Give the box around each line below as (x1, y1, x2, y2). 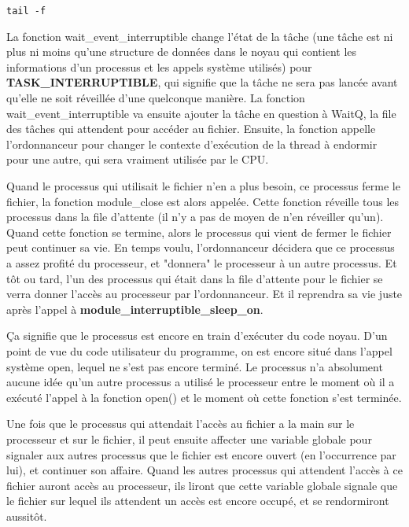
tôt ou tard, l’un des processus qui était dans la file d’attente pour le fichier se (6, 270, 383, 286)
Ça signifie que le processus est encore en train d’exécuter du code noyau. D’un (6, 327, 388, 344)
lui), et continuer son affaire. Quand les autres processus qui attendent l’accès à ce (6, 462, 403, 478)
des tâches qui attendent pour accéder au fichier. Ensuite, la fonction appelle (6, 120, 376, 137)
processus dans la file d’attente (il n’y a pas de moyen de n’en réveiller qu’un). (6, 208, 384, 225)
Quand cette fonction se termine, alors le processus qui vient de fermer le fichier (6, 223, 392, 240)
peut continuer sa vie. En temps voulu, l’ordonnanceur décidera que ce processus (6, 239, 395, 256)
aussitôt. (6, 507, 47, 524)
